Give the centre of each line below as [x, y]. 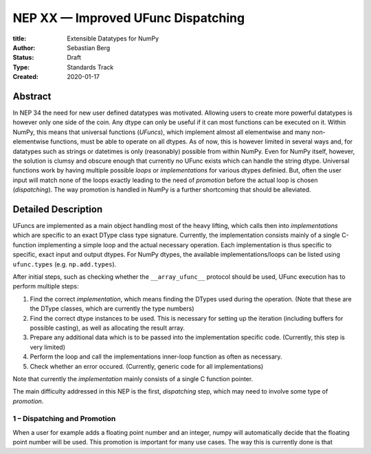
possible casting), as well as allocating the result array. [108, 328]
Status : [23, 58]
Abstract [32, 96]
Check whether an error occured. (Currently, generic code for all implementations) [147, 366]
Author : [24, 47]
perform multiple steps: [46, 286]
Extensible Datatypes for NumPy [113, 38]
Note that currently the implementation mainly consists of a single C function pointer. [133, 378]
